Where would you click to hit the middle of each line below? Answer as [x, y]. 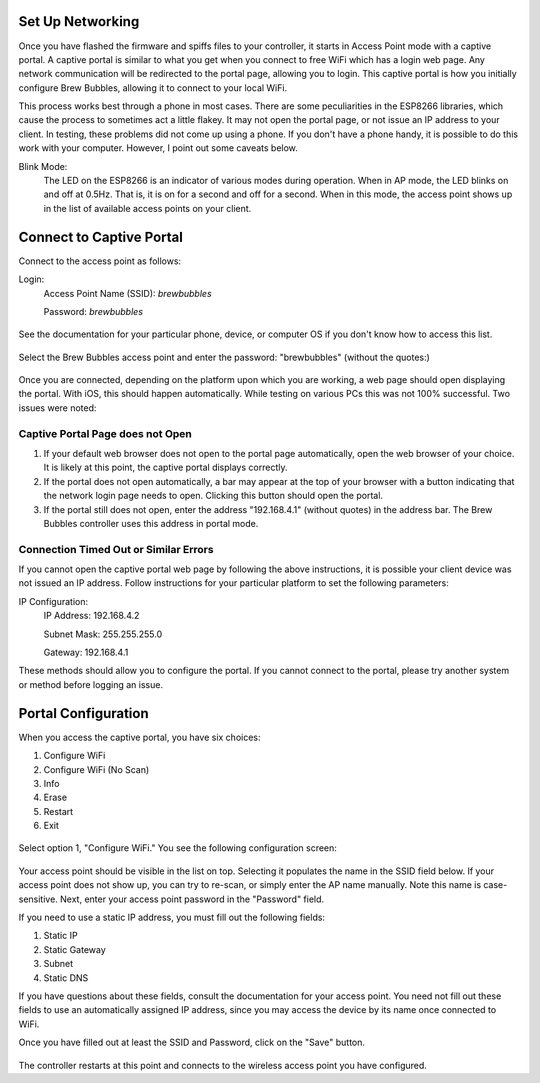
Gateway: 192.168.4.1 [86, 652]
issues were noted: [57, 407]
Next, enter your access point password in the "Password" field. [192, 899]
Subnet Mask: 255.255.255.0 [103, 634]
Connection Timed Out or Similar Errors [116, 549]
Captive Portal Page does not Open [105, 433]
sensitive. [38, 899]
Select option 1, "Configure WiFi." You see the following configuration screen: [177, 848]
